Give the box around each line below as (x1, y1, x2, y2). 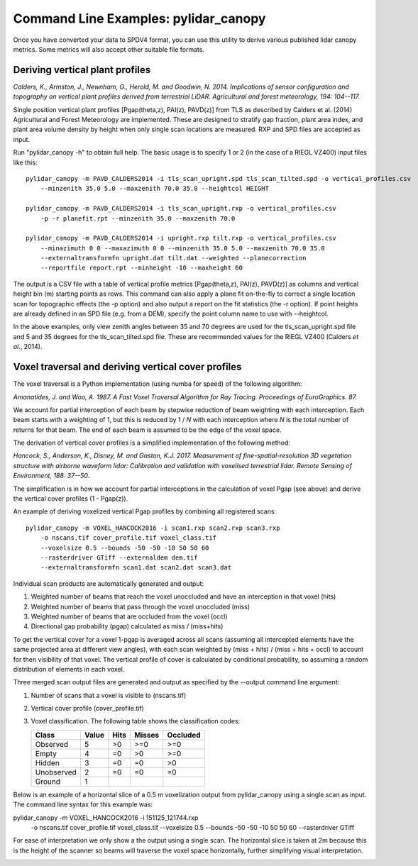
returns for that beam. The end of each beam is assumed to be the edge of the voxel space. (13, 426, 282, 434)
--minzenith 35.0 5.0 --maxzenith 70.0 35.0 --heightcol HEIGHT (40, 184, 269, 193)
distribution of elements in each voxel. (13, 665, 125, 673)
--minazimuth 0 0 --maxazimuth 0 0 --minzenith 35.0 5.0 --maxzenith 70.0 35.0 (40, 244, 326, 252)
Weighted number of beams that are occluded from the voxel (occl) (31, 612, 228, 621)
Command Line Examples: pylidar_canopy (13, 11, 266, 26)
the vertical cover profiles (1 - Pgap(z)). (13, 494, 128, 503)
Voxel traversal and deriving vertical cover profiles (13, 361, 242, 373)
